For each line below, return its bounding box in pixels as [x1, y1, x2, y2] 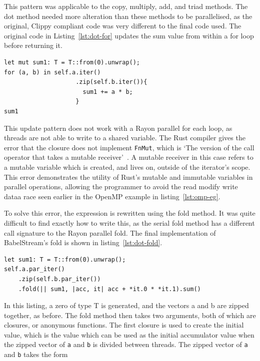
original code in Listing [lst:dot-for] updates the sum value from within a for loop [4, 30, 254, 40]
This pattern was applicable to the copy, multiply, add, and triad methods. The [4, 1, 248, 11]
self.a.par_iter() [4, 266, 65, 273]
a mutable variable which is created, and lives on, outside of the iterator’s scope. [4, 161, 250, 172]
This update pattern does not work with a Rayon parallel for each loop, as [4, 122, 232, 133]
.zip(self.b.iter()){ [75, 78, 147, 86]
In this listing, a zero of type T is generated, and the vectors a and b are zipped [4, 300, 249, 311]
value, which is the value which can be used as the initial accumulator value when [4, 329, 254, 340]
